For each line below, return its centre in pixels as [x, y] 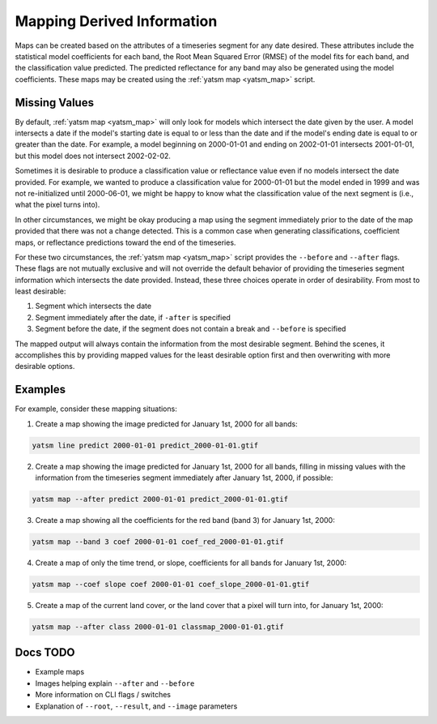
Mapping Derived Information [116, 21]
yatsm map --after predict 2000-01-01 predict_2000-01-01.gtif [160, 499]
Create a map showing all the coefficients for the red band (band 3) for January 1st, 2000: [185, 521]
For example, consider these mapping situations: [96, 409]
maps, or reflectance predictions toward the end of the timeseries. [125, 242]
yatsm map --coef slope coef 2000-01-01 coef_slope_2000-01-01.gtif [171, 585]
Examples [40, 390]
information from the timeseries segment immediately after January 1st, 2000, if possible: [184, 478]
